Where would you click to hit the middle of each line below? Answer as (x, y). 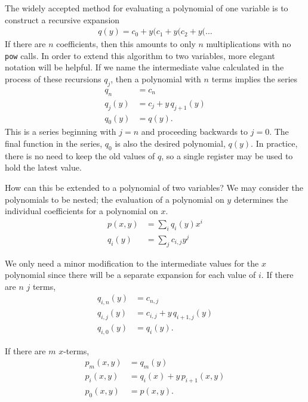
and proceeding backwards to (195, 132)
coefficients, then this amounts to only (126, 44)
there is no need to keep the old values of (80, 155)
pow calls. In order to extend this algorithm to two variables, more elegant (140, 55)
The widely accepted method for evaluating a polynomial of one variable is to (147, 8)
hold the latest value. (43, 167)
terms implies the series (255, 79)
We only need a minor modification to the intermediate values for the (132, 263)
